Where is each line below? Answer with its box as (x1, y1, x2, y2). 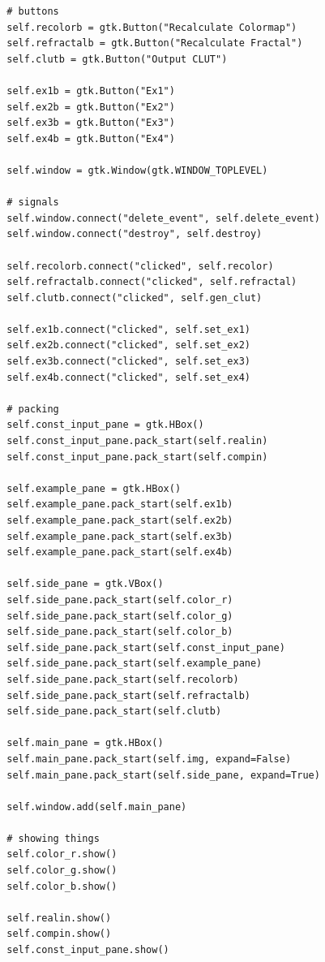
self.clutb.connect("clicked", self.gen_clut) (6, 291, 263, 304)
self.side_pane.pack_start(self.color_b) (6, 626, 233, 638)
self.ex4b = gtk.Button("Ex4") (6, 132, 175, 145)
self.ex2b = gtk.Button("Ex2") (6, 101, 175, 113)
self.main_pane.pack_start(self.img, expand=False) (6, 753, 292, 765)
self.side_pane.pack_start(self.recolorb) (6, 673, 239, 685)
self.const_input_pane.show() (6, 944, 169, 956)
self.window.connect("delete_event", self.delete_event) (6, 212, 320, 224)
